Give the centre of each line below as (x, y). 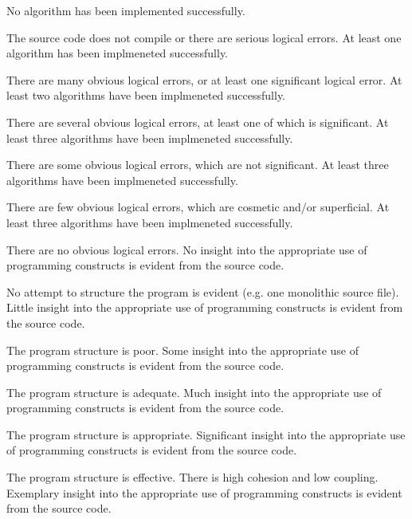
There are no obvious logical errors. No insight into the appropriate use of (187, 249)
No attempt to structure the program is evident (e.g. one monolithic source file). (203, 291)
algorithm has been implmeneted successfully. (118, 53)
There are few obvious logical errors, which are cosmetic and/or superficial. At (198, 207)
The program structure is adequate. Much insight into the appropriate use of (194, 392)
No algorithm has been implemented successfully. (126, 10)
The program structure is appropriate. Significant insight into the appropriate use (206, 434)
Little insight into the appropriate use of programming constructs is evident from (205, 307)
